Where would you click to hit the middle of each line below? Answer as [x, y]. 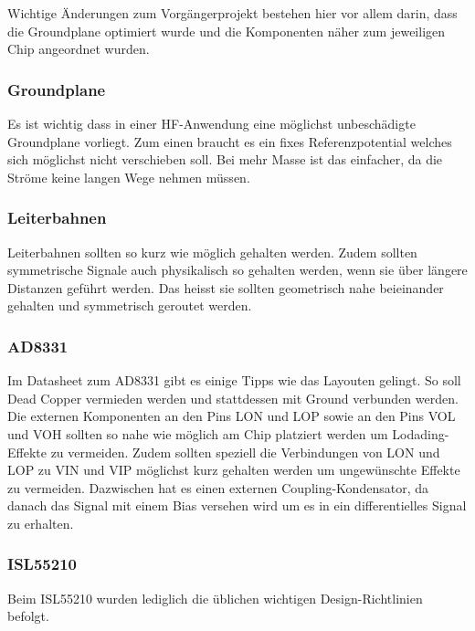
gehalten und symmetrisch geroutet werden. [130, 305]
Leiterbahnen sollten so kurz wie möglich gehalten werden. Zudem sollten [212, 252]
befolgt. [28, 616]
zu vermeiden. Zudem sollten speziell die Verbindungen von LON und [245, 452]
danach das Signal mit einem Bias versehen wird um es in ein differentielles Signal [237, 505]
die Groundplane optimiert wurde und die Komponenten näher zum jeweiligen [227, 31]
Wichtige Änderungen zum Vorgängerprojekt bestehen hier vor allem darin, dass [232, 13]
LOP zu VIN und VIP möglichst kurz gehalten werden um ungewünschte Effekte [234, 470]
